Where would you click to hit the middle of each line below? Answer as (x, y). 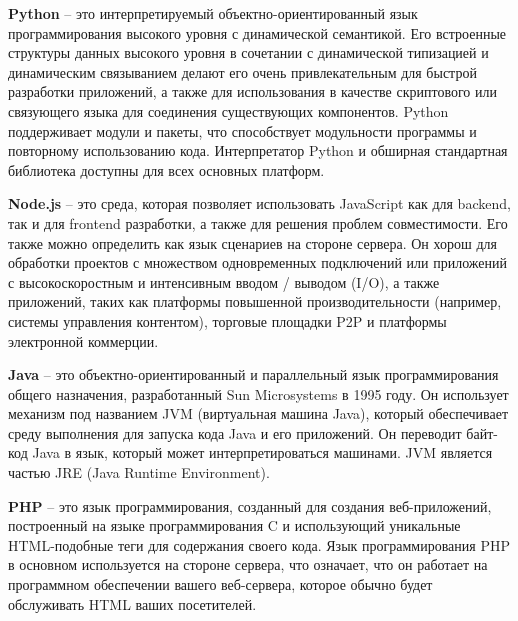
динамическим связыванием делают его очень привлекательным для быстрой (242, 71)
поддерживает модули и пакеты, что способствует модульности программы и (242, 130)
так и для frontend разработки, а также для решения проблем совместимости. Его (258, 222)
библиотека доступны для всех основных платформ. (166, 169)
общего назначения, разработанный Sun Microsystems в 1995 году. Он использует (258, 393)
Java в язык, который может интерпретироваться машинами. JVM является (262, 452)
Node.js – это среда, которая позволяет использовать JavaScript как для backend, (259, 203)
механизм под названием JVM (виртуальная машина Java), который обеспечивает (258, 413)
